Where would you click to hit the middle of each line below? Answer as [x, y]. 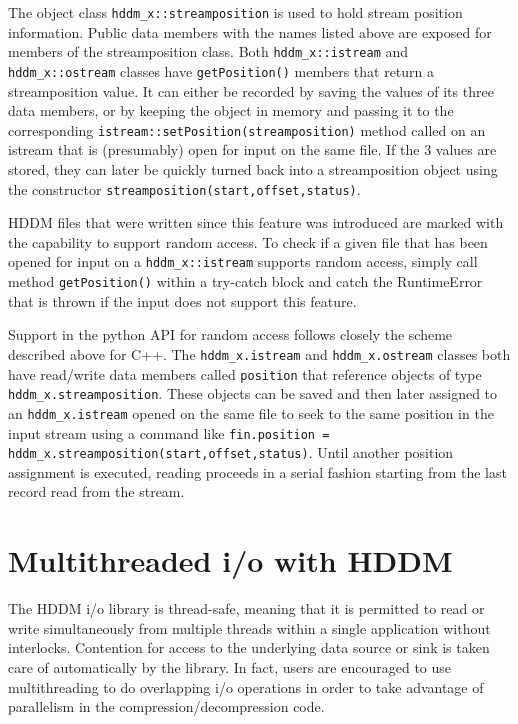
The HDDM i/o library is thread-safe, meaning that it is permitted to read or [246, 608]
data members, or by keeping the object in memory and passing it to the [231, 110]
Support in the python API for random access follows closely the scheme [230, 334]
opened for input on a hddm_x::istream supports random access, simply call [243, 261]
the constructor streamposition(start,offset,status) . [184, 188]
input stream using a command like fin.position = [169, 432]
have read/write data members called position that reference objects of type [245, 373]
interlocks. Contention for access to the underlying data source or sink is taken [249, 647]
